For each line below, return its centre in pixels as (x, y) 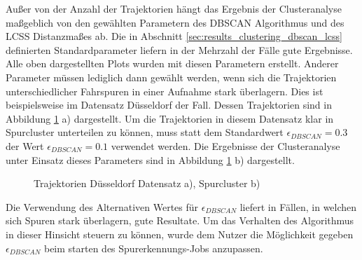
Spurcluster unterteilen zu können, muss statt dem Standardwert (145, 132)
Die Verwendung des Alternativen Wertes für (102, 206)
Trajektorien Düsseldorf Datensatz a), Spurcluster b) (147, 183)
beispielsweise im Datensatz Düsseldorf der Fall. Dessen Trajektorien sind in (169, 105)
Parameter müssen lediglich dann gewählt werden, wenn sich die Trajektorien (171, 77)
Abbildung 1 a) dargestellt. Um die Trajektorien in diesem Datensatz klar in (170, 118)
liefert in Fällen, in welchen (298, 206)
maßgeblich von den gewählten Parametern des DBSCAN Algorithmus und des (175, 22)
